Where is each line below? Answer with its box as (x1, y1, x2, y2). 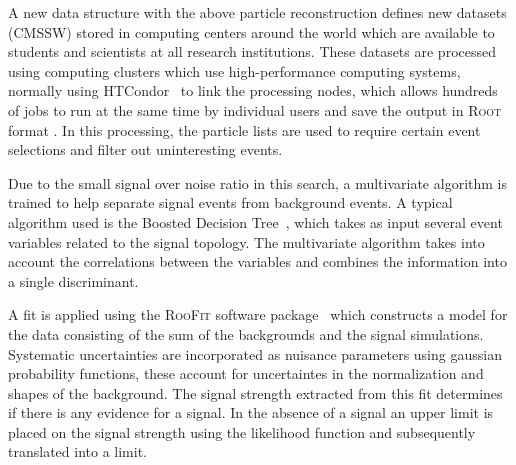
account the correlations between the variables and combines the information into (8, 251, 507, 272)
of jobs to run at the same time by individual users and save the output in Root (8, 99, 502, 120)
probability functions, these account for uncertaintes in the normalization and (8, 363, 484, 384)
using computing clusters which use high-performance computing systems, (8, 60, 461, 81)
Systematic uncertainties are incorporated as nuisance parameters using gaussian (8, 343, 502, 364)
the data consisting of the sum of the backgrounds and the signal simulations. (8, 323, 484, 344)
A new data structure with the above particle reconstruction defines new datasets (8, 2, 507, 22)
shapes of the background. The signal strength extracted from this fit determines (8, 382, 503, 403)
